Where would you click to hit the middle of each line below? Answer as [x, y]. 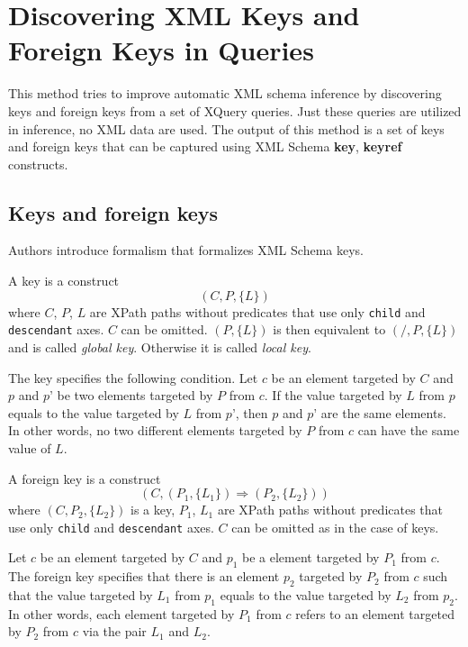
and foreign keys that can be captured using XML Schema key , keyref [205, 146]
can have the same [409, 430]
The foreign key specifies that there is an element [144, 576]
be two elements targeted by [135, 395]
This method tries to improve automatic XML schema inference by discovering [225, 93]
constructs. [38, 164]
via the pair [114, 631]
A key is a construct [64, 281]
